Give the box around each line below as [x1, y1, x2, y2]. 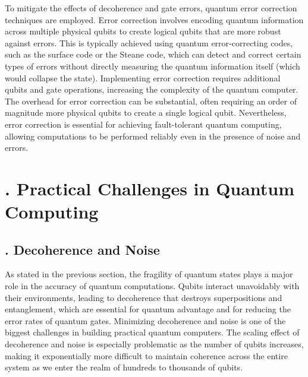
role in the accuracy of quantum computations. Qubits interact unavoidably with [5, 280, 300, 292]
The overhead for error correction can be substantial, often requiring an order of [5, 94, 297, 107]
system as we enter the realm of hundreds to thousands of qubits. [5, 361, 243, 373]
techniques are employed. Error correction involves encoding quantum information [5, 13, 304, 26]
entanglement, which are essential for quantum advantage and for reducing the [5, 303, 291, 315]
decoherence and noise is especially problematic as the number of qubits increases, [5, 338, 304, 350]
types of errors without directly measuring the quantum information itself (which [5, 59, 300, 72]
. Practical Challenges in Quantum [5, 176, 295, 200]
